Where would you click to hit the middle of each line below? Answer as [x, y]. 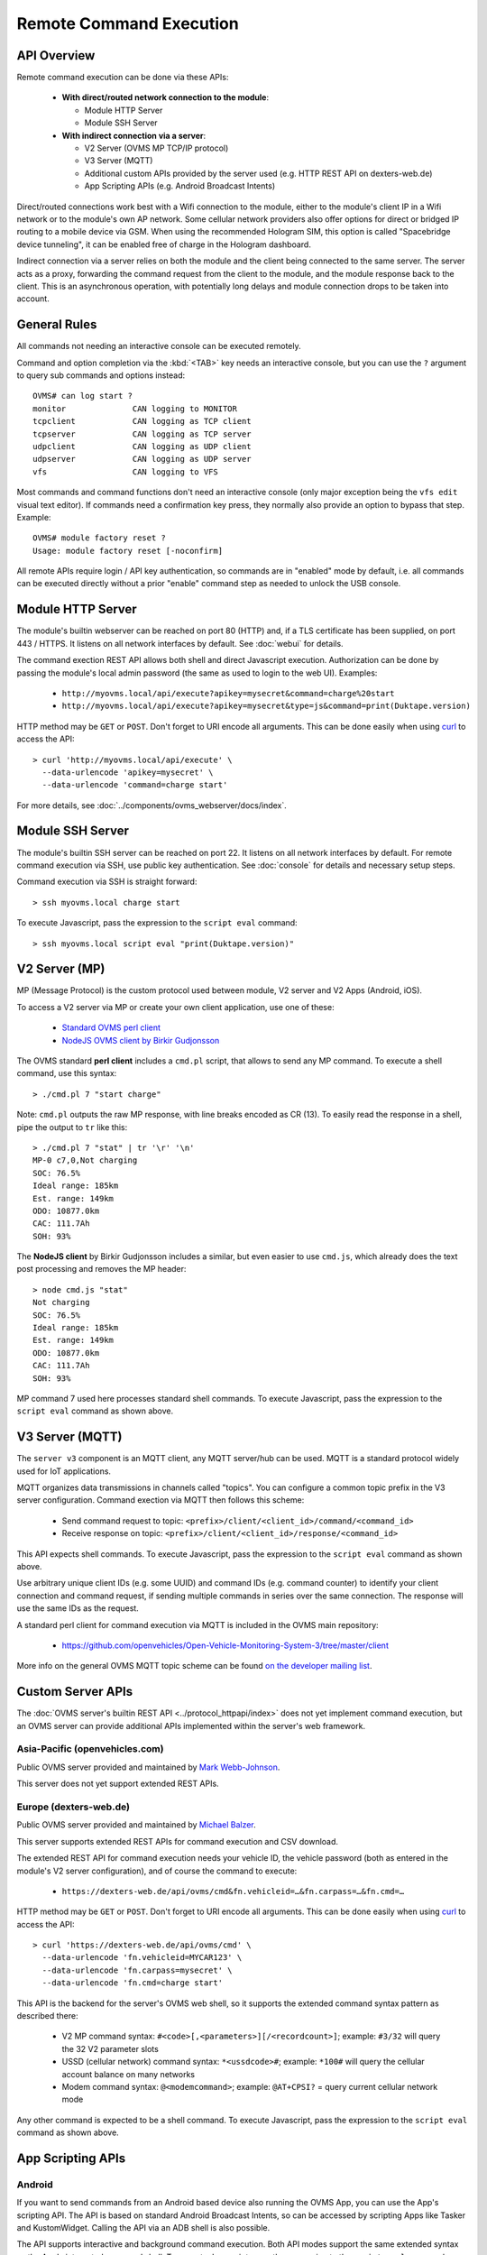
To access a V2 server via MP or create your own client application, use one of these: [175, 1007]
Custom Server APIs [75, 1692]
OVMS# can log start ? [83, 396]
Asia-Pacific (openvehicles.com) [90, 1749]
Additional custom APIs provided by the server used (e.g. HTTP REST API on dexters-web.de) [258, 173]
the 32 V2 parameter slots [110, 2048]
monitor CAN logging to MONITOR [135, 409]
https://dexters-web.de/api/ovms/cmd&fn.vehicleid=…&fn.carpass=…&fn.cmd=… [233, 1891]
